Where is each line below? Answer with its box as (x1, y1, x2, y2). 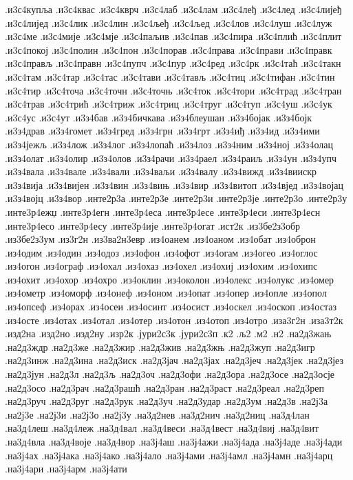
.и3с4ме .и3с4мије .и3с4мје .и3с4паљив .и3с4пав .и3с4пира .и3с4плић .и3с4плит (5, 29, 342, 43)
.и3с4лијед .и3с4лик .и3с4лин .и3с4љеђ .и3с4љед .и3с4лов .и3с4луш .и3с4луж (5, 15, 332, 30)
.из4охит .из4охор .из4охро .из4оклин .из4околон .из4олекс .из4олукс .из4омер (5, 272, 334, 286)
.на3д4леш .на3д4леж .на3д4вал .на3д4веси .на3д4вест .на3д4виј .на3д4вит (5, 421, 319, 435)
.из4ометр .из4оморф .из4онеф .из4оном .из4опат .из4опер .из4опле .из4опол (5, 286, 327, 300)
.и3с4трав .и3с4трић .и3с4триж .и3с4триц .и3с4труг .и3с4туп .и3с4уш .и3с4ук (5, 97, 332, 111)
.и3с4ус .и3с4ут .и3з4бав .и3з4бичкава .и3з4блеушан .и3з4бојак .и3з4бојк (5, 110, 312, 124)
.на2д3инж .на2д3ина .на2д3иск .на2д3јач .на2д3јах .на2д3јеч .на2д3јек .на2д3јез (5, 353, 343, 368)
